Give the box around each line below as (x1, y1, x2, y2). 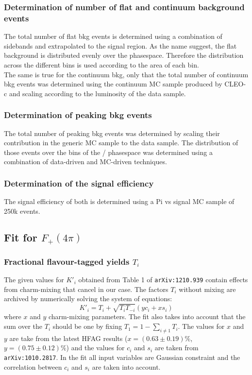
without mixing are (179, 284, 236, 294)
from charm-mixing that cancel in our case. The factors (4, 284, 168, 294)
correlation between (4, 361, 62, 372)
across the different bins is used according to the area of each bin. (4, 59, 199, 69)
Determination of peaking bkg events (4, 109, 152, 121)
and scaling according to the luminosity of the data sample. (9, 88, 186, 98)
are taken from (154, 342, 199, 353)
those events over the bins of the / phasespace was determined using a (4, 147, 213, 157)
